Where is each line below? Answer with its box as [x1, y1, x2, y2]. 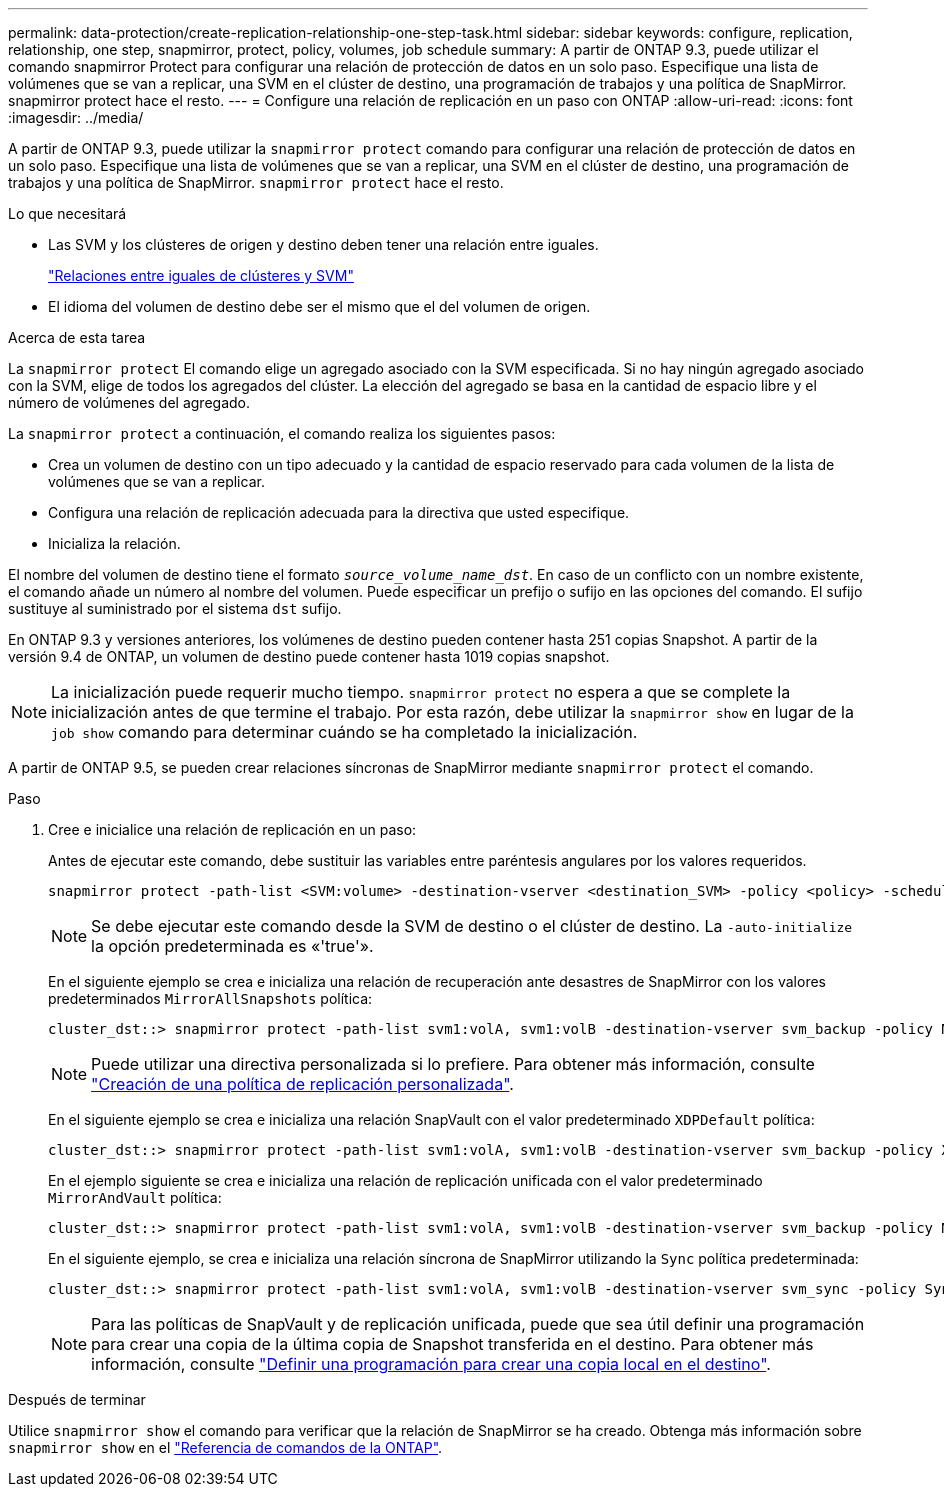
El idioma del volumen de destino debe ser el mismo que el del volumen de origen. [48, 298, 591, 315]
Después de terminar [8, 1391, 146, 1408]
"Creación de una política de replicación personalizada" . [91, 1074, 514, 1094]
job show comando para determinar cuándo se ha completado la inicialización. [51, 722, 638, 742]
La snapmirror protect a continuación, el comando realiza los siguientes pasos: [8, 425, 556, 442]
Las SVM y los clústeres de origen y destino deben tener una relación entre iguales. [48, 236, 599, 253]
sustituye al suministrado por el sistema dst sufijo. [8, 600, 342, 617]
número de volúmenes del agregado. [8, 394, 251, 411]
